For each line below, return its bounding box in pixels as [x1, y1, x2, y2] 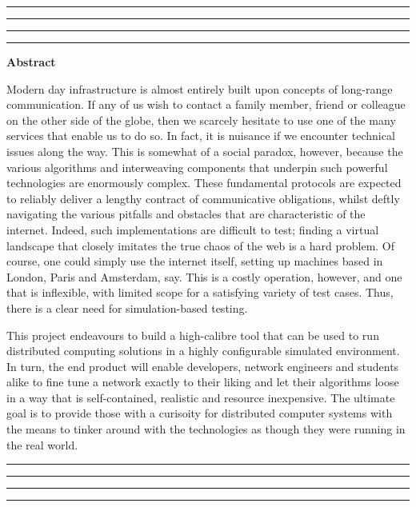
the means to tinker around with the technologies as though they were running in [6, 421, 406, 437]
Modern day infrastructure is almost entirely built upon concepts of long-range [6, 80, 393, 97]
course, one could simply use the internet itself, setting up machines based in [6, 253, 383, 269]
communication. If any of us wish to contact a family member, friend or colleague [6, 96, 406, 113]
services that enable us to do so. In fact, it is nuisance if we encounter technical [6, 127, 395, 144]
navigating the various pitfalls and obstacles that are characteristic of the [6, 206, 366, 222]
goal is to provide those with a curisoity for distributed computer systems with [6, 405, 393, 421]
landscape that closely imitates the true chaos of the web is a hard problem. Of [6, 237, 395, 253]
